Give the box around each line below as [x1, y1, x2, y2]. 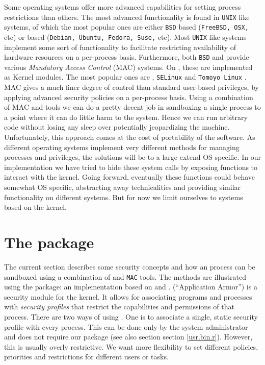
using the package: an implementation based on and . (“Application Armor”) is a [4, 281, 257, 292]
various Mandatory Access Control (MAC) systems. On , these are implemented [4, 61, 253, 72]
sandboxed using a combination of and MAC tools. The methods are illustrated [4, 271, 247, 282]
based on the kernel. [4, 202, 67, 212]
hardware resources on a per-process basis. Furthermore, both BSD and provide [4, 52, 249, 62]
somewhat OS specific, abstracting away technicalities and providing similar [4, 182, 241, 192]
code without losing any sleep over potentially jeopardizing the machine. [4, 121, 230, 132]
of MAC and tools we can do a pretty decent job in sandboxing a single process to [4, 102, 261, 112]
